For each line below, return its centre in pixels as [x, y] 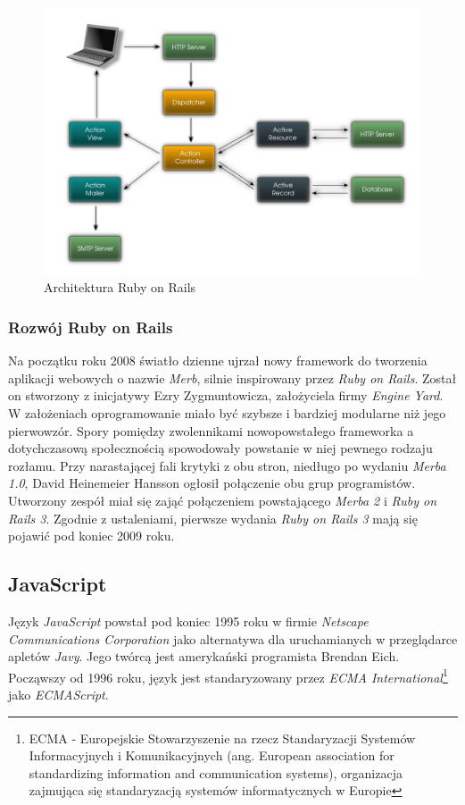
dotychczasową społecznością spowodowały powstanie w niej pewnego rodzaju [220, 448]
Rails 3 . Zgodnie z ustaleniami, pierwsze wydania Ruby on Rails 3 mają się [213, 518]
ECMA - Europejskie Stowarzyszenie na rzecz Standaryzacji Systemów [222, 738]
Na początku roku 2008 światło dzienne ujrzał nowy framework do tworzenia [218, 361]
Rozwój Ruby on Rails [91, 327]
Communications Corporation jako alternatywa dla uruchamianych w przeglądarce [233, 638]
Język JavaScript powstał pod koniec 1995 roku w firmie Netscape [188, 621]
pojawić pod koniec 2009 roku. [91, 536]
